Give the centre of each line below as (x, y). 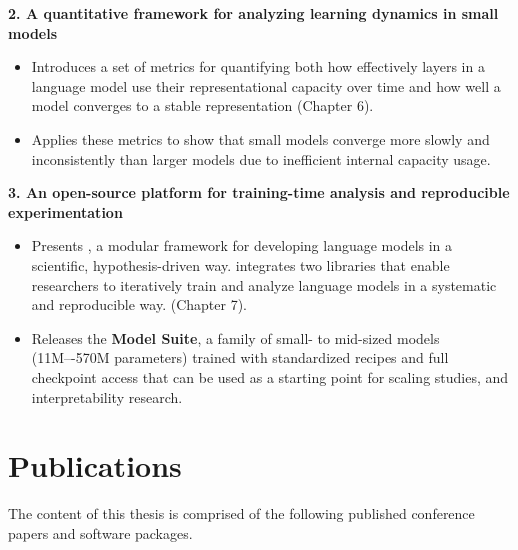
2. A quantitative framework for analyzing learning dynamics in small (253, 13)
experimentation (65, 211)
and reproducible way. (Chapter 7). (139, 304)
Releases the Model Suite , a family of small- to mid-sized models (235, 337)
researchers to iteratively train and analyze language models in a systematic (264, 284)
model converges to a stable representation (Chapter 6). (202, 105)
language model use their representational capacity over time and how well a (266, 85)
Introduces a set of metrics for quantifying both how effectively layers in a (258, 66)
